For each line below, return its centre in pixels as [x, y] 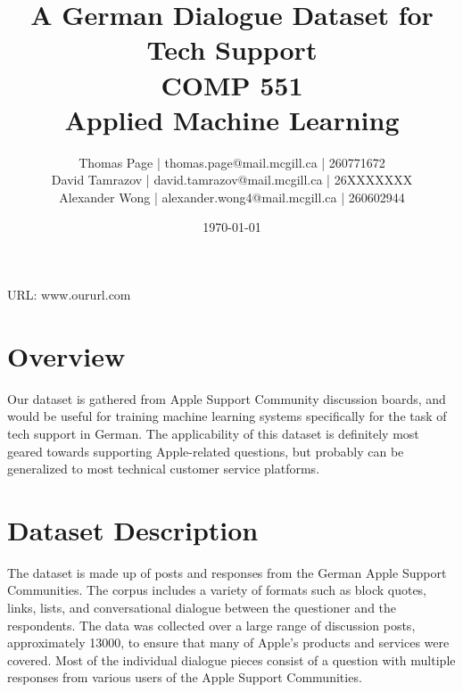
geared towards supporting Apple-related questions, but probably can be [206, 451]
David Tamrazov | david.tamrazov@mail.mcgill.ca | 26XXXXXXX [232, 180]
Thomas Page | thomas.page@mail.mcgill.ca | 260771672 [232, 162]
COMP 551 [232, 84]
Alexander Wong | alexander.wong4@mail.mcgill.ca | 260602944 [232, 197]
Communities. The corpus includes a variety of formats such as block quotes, [217, 590]
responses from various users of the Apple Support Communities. [185, 677]
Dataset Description [133, 529]
